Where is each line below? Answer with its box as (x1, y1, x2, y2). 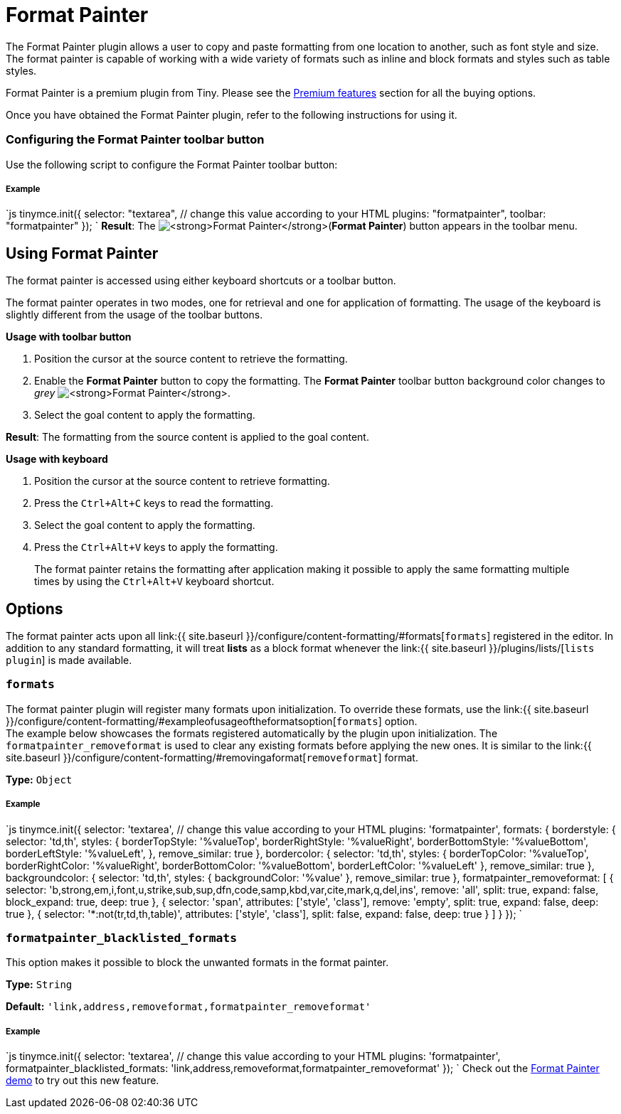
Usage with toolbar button (6, 331, 132, 343)
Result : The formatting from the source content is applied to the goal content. (6, 431, 369, 444)
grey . (34, 387, 230, 400)
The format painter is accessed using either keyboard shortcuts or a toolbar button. (6, 274, 396, 287)
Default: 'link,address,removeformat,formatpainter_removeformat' (6, 1000, 371, 1013)
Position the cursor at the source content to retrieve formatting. (34, 475, 330, 488)
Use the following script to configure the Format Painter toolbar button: (6, 158, 338, 171)
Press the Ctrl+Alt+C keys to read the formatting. (34, 497, 274, 510)
